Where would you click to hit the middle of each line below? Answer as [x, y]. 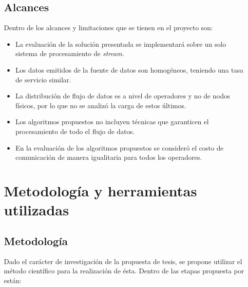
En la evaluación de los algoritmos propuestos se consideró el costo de [119, 147]
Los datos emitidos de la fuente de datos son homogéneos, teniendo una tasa [129, 69]
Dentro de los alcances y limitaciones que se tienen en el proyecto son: [108, 28]
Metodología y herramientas [101, 190]
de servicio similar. [43, 79]
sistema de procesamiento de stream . [70, 53]
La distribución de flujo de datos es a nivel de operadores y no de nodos [123, 96]
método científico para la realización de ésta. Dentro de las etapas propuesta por [124, 271]
